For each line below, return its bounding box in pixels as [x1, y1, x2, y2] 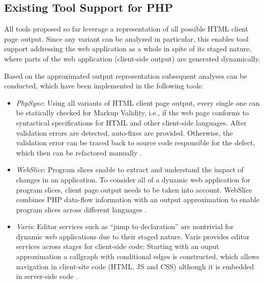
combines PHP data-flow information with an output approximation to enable [16, 194, 259, 205]
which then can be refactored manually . [16, 147, 142, 158]
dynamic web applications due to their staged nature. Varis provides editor [16, 231, 250, 241]
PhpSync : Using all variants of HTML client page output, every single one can [16, 97, 260, 108]
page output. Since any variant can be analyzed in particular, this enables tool [4, 33, 249, 44]
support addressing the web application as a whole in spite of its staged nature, [4, 43, 252, 54]
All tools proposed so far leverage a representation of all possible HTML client [4, 23, 248, 34]
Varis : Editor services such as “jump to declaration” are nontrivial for [16, 221, 234, 232]
